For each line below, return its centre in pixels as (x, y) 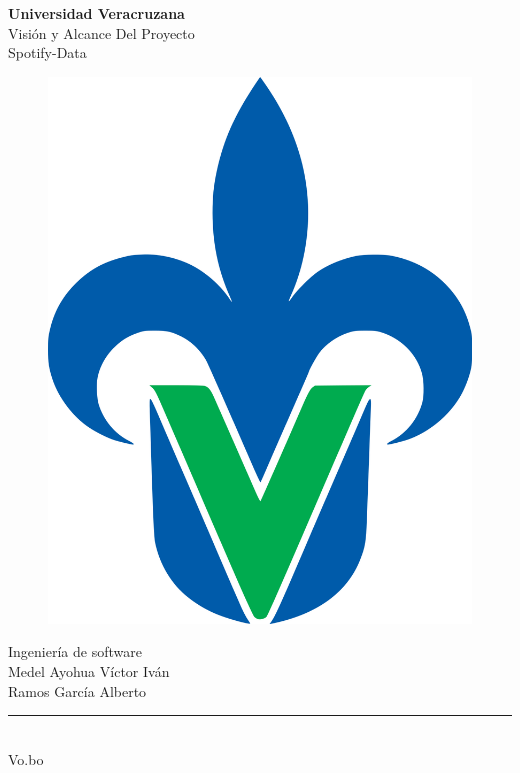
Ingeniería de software (75, 651)
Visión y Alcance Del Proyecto (101, 32)
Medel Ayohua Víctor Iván (89, 670)
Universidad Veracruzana (96, 13)
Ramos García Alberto (77, 690)
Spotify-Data (47, 52)
